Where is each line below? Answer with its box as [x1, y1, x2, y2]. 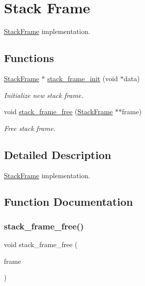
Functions [4, 50, 54, 65]
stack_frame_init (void [47, 73, 118, 83]
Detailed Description [4, 147, 112, 162]
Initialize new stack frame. [4, 90, 84, 100]
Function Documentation [4, 194, 133, 209]
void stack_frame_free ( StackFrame [4, 106, 113, 117]
